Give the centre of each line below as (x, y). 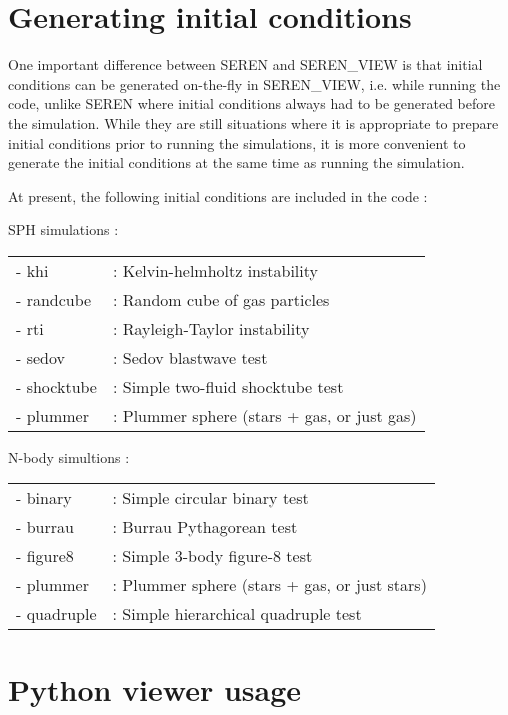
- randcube (54, 299)
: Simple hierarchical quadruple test (237, 614)
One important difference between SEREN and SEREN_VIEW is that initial (245, 64)
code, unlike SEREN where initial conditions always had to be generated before (251, 103)
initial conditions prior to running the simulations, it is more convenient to (237, 142)
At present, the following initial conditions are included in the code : (218, 195)
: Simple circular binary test (210, 498)
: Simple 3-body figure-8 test (212, 556)
